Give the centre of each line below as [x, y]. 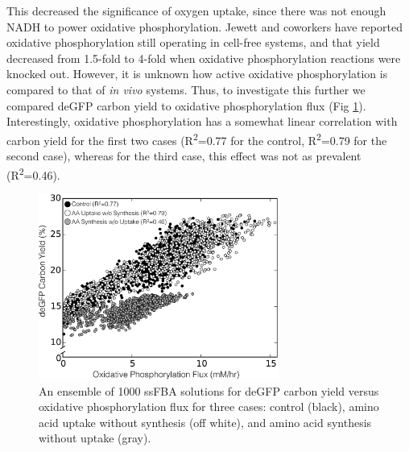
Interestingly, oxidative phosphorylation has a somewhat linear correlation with [202, 121]
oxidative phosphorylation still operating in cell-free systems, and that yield [193, 42]
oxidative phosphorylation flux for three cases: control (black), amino [209, 406]
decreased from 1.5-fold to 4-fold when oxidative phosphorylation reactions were [204, 58]
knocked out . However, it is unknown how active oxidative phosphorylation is [197, 74]
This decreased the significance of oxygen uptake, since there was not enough [196, 10]
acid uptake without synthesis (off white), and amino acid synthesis [205, 422]
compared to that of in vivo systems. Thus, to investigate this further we [186, 89]
